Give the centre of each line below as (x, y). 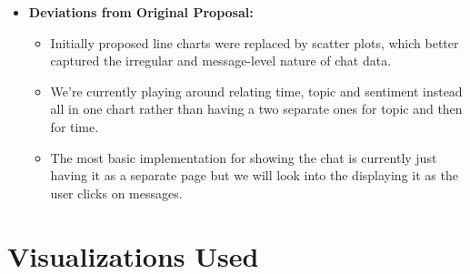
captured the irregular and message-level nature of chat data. (221, 61)
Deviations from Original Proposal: (141, 12)
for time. (75, 126)
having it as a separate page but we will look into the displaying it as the (254, 175)
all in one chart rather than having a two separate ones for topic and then (256, 109)
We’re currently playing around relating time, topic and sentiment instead (256, 91)
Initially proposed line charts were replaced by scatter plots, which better (255, 42)
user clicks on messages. (116, 193)
